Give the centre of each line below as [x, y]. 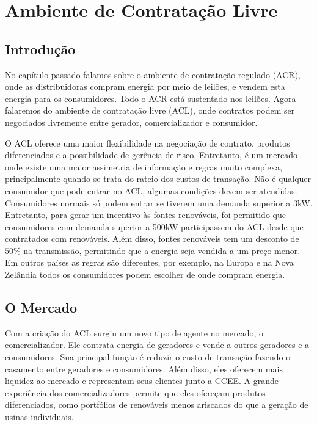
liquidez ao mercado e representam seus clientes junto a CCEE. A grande [142, 381]
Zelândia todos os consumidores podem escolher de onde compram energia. [145, 274]
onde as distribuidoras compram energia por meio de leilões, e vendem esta [145, 86]
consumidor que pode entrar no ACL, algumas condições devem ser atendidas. [151, 190]
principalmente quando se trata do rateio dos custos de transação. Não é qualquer [158, 179]
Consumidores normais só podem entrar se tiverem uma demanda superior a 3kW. [159, 202]
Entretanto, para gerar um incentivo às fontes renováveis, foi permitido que [145, 215]
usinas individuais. [39, 417]
